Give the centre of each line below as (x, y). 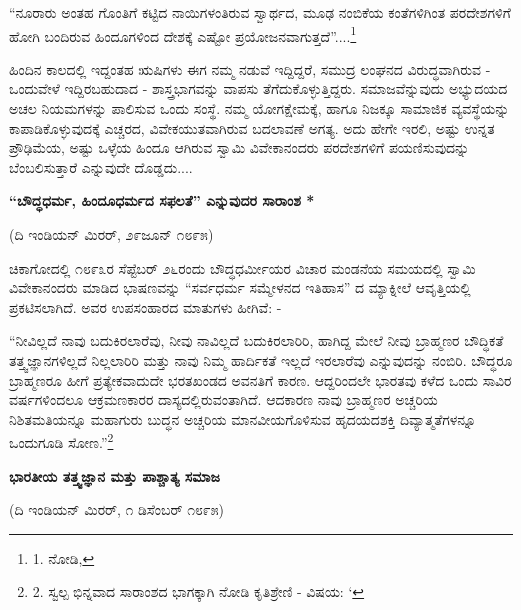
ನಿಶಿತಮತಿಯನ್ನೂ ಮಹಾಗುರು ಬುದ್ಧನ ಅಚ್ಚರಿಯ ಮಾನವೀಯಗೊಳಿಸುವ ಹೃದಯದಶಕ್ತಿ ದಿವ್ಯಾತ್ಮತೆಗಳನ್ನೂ (242, 418)
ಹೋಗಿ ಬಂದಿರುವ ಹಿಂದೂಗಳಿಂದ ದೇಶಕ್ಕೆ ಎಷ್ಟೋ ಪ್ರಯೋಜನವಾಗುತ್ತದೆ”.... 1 (183, 34)
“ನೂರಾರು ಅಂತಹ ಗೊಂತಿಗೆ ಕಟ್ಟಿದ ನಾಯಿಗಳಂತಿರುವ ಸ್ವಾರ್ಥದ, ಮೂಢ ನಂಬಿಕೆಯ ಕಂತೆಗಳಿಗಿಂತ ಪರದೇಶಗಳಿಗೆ (260, 12)
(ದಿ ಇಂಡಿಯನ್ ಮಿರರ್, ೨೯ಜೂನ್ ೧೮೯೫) (111, 234)
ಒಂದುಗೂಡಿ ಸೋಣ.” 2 (61, 440)
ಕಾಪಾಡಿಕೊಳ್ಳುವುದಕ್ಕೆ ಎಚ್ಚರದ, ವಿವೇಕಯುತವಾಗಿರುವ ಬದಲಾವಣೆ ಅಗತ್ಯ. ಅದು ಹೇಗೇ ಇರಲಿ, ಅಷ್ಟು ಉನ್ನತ (252, 127)
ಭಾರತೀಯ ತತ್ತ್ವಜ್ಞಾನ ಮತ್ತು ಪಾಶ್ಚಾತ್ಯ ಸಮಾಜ (114, 475)
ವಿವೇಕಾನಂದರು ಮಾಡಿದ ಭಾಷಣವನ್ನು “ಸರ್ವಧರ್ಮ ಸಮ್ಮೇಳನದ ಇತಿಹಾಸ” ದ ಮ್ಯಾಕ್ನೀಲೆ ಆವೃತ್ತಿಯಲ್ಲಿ (240, 287)
